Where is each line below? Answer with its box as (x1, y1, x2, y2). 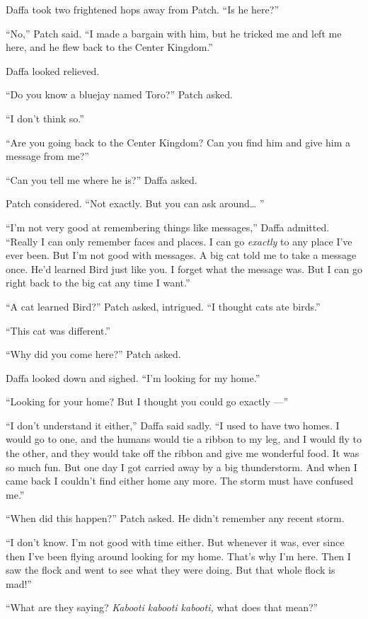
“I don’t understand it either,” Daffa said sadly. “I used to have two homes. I (6, 417, 340, 432)
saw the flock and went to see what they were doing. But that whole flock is (6, 562, 335, 577)
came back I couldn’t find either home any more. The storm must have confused (6, 473, 354, 488)
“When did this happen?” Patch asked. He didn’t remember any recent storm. (6, 511, 345, 526)
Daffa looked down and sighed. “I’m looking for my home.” (6, 370, 260, 385)
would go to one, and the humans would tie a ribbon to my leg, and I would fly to (6, 432, 362, 446)
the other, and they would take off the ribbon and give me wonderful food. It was (6, 446, 360, 461)
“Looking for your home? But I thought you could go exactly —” (6, 394, 289, 409)
